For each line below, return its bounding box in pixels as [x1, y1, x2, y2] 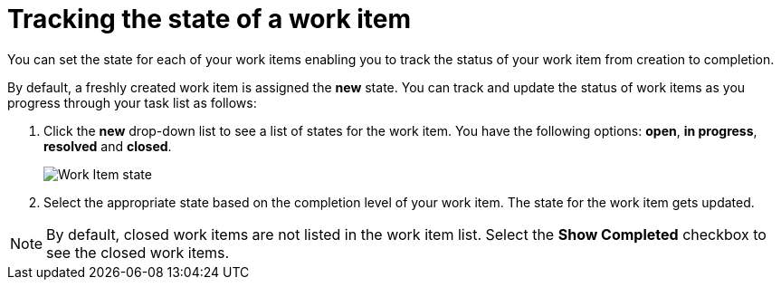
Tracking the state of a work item [7, 4, 412, 34]
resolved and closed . [43, 138, 172, 154]
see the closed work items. [46, 243, 230, 262]
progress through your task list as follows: [7, 94, 257, 110]
